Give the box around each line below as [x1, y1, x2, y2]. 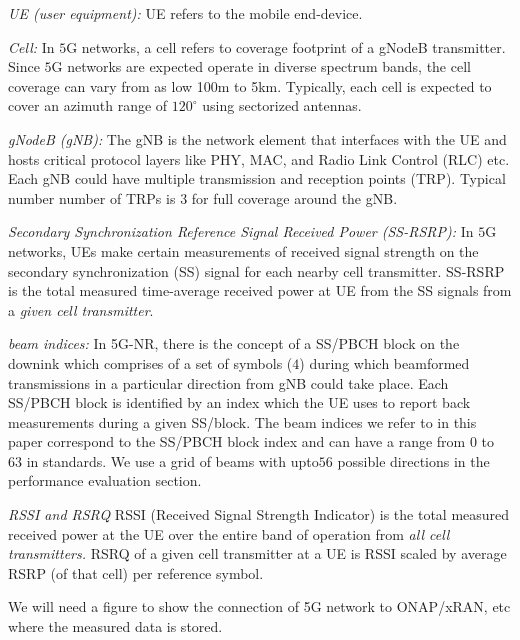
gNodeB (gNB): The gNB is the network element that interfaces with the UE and [8, 128, 507, 149]
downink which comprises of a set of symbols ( [8, 352, 293, 373]
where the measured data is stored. [8, 616, 223, 637]
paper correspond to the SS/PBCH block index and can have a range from [8, 431, 466, 452]
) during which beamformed [299, 352, 470, 373]
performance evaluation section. [8, 470, 202, 491]
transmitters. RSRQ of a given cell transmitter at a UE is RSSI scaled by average [8, 543, 507, 564]
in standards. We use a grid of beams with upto [26, 450, 319, 471]
